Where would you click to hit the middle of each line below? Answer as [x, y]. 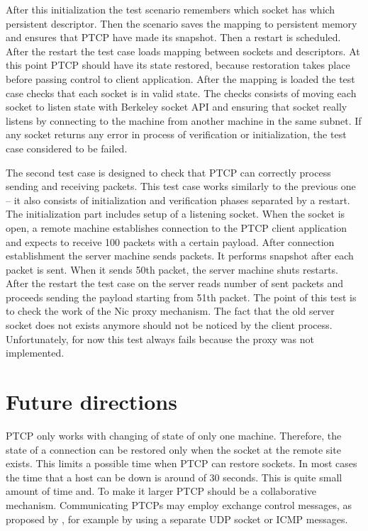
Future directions [91, 402]
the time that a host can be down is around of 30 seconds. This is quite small [174, 477]
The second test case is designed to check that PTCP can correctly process [168, 172]
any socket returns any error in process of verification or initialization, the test [176, 134]
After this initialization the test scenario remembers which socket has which [171, 9]
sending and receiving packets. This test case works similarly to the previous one [181, 186]
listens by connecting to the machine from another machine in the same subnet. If [184, 120]
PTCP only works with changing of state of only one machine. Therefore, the [174, 435]
